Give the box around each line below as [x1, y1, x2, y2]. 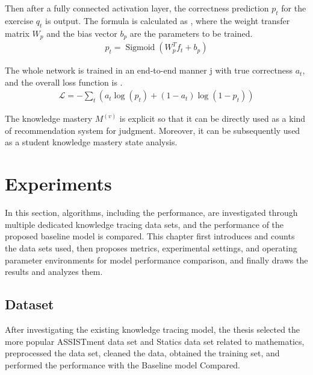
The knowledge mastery [5, 112, 93, 125]
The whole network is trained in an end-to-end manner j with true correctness [5, 64, 293, 77]
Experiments [5, 171, 112, 196]
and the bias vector [46, 27, 117, 39]
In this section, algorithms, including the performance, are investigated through [5, 206, 298, 219]
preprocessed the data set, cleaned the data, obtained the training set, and [5, 347, 280, 359]
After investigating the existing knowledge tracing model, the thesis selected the [5, 323, 300, 335]
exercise [5, 14, 34, 27]
